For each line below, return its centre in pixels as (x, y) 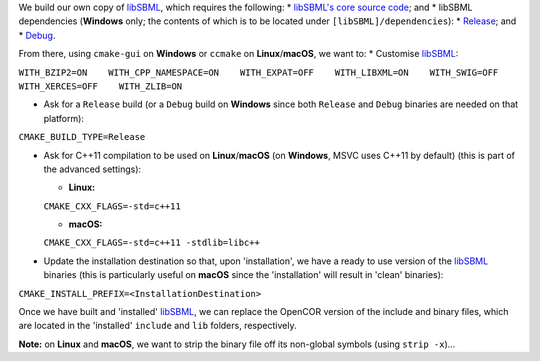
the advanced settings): (92, 169)
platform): (64, 118)
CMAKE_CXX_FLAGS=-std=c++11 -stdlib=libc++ (151, 243)
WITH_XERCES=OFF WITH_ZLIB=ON (100, 86)
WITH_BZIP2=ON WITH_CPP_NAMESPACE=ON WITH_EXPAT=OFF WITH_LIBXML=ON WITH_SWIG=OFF (258, 72)
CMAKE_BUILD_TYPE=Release (82, 137)
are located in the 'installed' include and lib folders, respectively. (157, 326)
